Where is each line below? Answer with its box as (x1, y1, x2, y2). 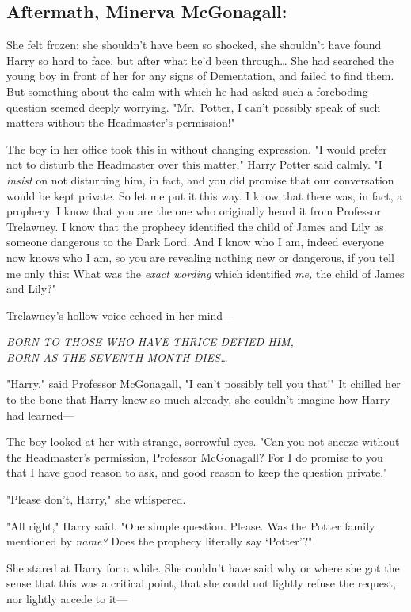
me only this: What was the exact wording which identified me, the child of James (6, 264, 405, 281)
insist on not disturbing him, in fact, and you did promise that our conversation (6, 171, 394, 188)
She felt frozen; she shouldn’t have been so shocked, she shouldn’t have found (6, 36, 382, 53)
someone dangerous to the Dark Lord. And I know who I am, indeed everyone (6, 234, 385, 250)
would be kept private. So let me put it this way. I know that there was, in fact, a (6, 187, 403, 203)
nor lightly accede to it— (6, 591, 128, 607)
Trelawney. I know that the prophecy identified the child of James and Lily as (6, 218, 384, 234)
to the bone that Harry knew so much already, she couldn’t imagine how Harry (6, 391, 390, 408)
